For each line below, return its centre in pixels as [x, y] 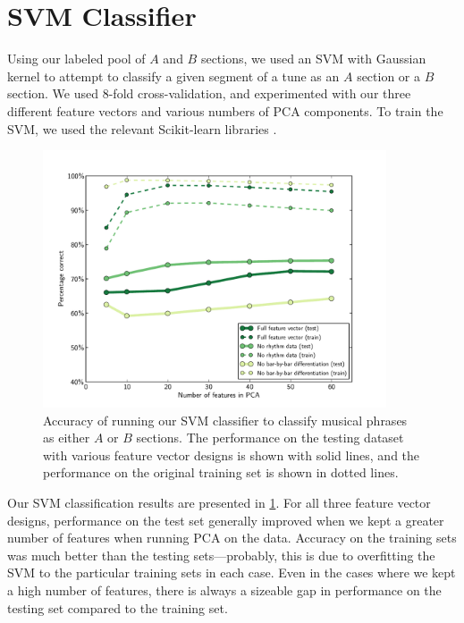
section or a [389, 76]
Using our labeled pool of [76, 59]
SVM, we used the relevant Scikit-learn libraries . [142, 128]
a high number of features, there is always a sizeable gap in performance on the [224, 590]
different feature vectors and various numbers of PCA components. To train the [225, 110]
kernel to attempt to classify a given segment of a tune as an [173, 76]
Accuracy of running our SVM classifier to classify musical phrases [225, 420]
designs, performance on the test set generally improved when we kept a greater [226, 520]
